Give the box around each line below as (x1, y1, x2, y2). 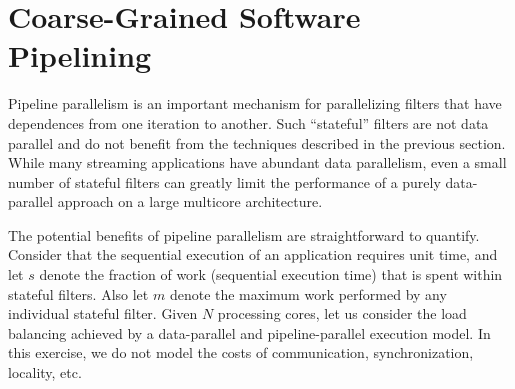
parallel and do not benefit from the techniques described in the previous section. (8, 132, 506, 153)
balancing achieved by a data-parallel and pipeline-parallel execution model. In (8, 322, 491, 343)
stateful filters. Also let (8, 283, 149, 304)
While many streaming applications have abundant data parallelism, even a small (8, 152, 507, 173)
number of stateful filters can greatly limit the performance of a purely (8, 171, 441, 192)
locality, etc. (8, 362, 82, 383)
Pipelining (8, 35, 152, 76)
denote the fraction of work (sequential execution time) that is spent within (39, 264, 503, 285)
